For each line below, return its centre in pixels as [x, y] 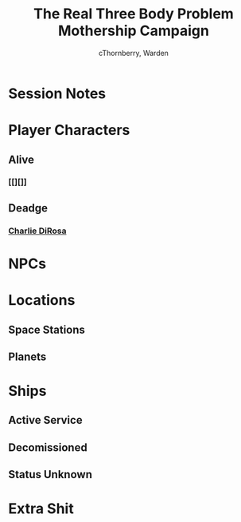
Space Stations [47, 329]
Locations [42, 301]
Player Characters [69, 130]
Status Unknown [51, 475]
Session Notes [57, 93]
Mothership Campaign [134, 31]
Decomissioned [48, 447]
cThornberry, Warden [134, 53]
